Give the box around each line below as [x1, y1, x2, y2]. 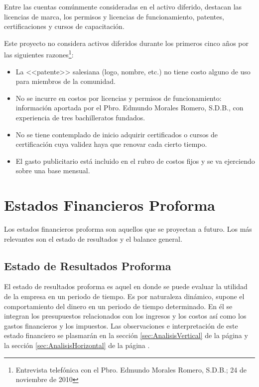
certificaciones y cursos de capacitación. [4, 21, 125, 31]
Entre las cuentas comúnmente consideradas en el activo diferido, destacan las [4, 1, 242, 11]
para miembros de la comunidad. [15, 76, 116, 86]
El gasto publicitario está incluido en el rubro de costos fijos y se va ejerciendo [15, 155, 255, 166]
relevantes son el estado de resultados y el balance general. [4, 233, 182, 244]
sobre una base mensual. [15, 165, 90, 176]
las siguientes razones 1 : [4, 48, 74, 60]
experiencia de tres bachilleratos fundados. [15, 112, 145, 122]
